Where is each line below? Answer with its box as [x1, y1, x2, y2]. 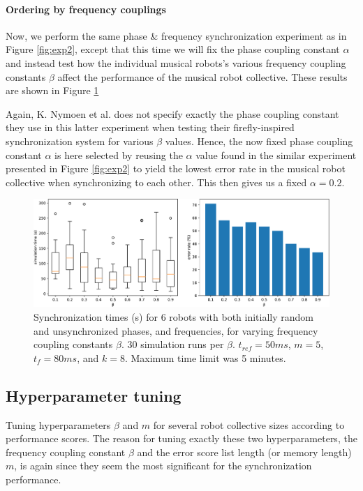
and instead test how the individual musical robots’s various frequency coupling [6, 55, 346, 70]
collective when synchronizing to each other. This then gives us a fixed [6, 174, 307, 189]
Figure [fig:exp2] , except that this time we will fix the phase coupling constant [6, 42, 340, 56]
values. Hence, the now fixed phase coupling [165, 133, 353, 148]
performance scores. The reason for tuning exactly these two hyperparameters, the [6, 431, 357, 446]
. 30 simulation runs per [121, 337, 224, 352]
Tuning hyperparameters [6, 417, 111, 432]
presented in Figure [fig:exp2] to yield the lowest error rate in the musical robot [6, 161, 346, 176]
